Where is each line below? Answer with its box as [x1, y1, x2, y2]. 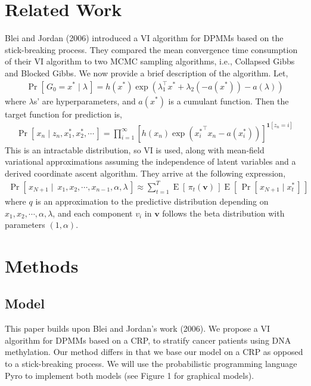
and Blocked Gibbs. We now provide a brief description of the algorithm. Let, [5, 66, 288, 79]
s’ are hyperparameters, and [33, 94, 136, 107]
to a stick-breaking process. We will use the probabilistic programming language [5, 357, 297, 370]
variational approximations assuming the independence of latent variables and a [5, 155, 296, 168]
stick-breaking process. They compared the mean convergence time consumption [5, 43, 298, 55]
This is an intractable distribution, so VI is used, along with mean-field [5, 143, 265, 156]
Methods [5, 253, 79, 277]
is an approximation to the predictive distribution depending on [35, 194, 269, 207]
